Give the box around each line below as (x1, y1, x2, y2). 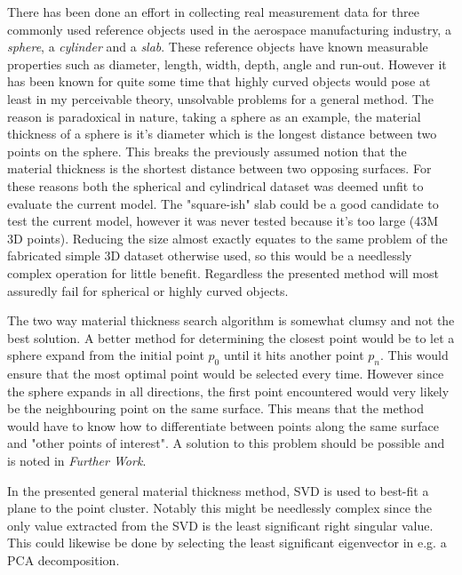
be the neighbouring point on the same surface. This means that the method (7, 399, 424, 418)
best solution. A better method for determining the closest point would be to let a (7, 328, 455, 347)
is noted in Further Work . (7, 451, 147, 470)
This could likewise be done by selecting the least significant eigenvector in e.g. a (7, 533, 447, 552)
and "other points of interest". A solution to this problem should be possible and (7, 434, 445, 452)
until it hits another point (223, 346, 364, 364)
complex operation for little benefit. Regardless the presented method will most (7, 263, 439, 282)
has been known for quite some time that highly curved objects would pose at (7, 72, 431, 91)
